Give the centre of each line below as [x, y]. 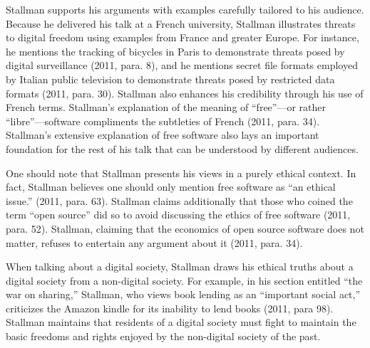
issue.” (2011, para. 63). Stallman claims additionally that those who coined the [179, 200]
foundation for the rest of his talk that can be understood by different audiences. [182, 148]
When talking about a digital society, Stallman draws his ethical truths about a [180, 267]
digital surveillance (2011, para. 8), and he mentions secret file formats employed [182, 65]
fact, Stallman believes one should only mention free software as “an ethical [171, 187]
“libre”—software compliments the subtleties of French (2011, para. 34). [163, 121]
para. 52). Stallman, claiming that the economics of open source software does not [185, 228]
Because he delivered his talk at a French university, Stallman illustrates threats [181, 23]
